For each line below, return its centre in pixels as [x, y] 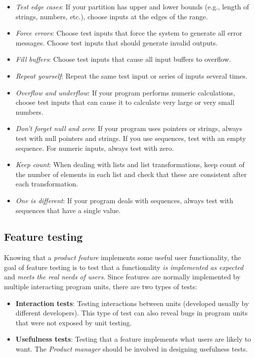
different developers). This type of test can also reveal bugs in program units [132, 313]
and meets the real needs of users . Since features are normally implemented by [122, 277]
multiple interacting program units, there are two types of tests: [101, 287]
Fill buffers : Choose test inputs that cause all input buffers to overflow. [123, 59]
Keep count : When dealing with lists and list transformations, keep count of [130, 164]
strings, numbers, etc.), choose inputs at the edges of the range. [112, 16]
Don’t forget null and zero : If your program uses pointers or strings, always [129, 128]
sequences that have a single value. [68, 210]
